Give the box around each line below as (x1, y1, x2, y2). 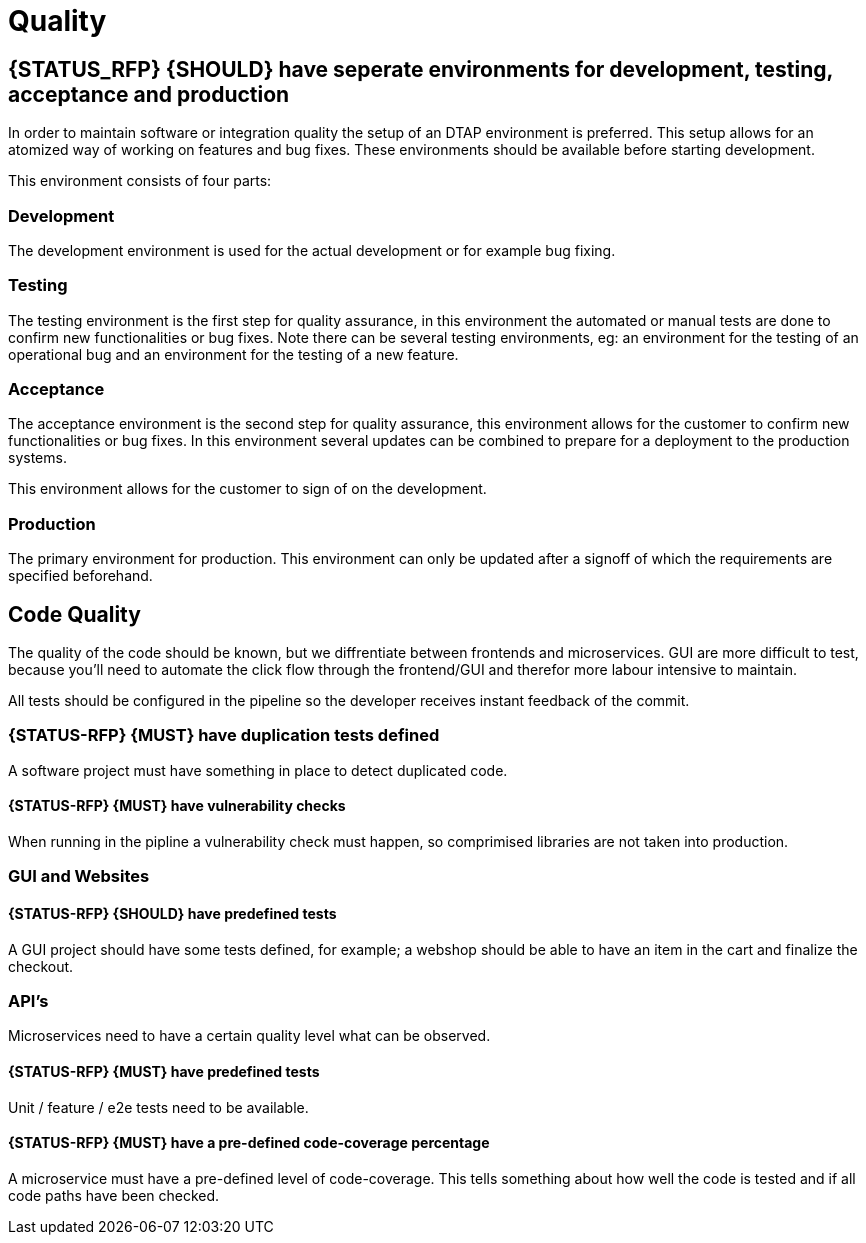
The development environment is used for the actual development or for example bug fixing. (8, 241, 616, 259)
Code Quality (8, 601, 141, 627)
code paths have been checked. (8, 1186, 220, 1204)
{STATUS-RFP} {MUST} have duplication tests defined (8, 725, 440, 746)
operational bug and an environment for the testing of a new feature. (8, 345, 459, 363)
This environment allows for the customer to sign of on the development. (8, 480, 487, 498)
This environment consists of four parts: (8, 172, 272, 190)
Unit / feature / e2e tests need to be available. (8, 1098, 309, 1116)
